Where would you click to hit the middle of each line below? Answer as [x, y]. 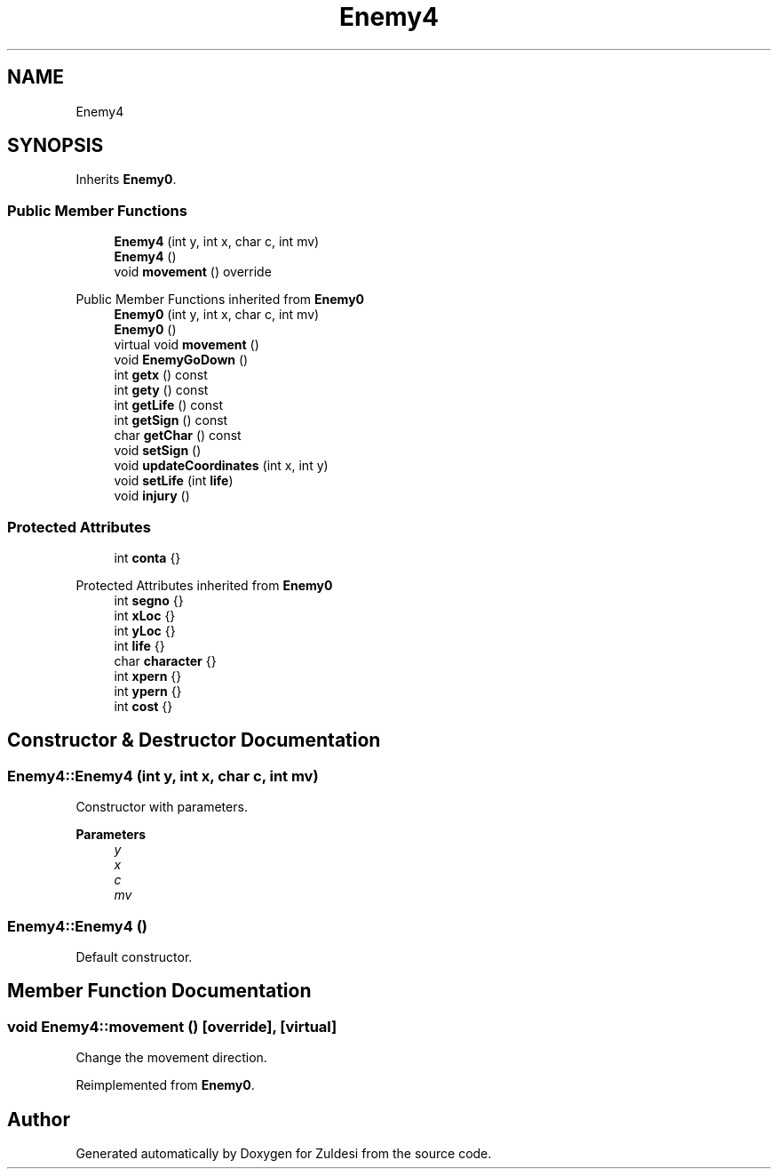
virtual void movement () [187, 345]
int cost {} [143, 706]
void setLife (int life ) [174, 481]
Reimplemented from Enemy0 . [165, 1085]
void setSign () [158, 451]
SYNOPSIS [56, 146]
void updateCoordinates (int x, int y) [221, 466]
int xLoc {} [145, 615]
